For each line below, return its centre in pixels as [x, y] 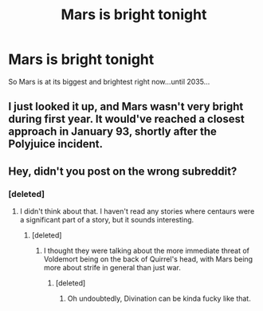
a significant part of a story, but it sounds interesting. [107, 220]
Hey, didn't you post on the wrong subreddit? [123, 171]
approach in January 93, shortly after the [113, 132]
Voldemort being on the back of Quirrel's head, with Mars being [148, 259]
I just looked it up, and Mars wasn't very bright [126, 106]
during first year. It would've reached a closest [126, 119]
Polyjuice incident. [56, 144]
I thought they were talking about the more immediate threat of [146, 251]
